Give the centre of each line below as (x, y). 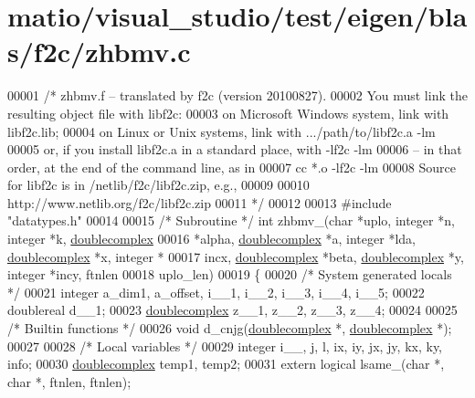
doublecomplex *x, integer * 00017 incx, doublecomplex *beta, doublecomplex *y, (236, 256)
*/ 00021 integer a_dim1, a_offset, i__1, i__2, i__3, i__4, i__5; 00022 (216, 292)
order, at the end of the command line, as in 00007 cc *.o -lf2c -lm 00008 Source (232, 167)
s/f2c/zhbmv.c (99, 52)
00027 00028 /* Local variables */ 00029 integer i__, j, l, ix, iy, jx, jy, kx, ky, (225, 346)
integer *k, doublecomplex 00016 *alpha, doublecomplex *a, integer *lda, (211, 239)
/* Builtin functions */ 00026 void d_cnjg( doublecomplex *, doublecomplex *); (230, 328)
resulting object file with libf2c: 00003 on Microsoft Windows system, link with (228, 113)
